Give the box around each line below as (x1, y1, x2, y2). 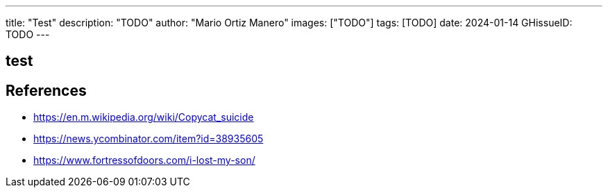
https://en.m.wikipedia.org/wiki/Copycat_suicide (33, 111, 254, 124)
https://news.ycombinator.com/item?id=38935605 (33, 133, 264, 145)
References (6, 81, 87, 99)
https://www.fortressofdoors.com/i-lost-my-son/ (33, 154, 255, 167)
